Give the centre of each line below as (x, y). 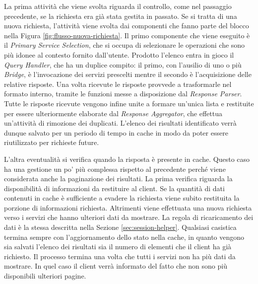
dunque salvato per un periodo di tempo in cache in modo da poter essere (116, 132)
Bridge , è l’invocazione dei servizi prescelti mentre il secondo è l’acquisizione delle (128, 74)
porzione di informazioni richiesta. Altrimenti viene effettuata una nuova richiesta (128, 207)
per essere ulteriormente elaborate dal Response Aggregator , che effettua (113, 113)
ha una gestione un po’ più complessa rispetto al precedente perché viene (115, 169)
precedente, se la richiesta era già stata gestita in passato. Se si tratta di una (121, 16)
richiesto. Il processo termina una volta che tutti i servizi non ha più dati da (120, 256)
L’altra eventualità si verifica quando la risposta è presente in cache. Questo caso (127, 159)
